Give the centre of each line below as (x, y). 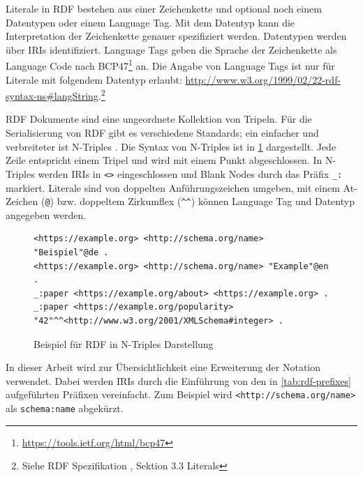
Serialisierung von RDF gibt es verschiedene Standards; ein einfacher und (162, 133)
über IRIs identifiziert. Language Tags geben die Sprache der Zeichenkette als (171, 49)
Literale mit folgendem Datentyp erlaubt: (94, 79)
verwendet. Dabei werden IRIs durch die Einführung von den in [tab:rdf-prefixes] (178, 380)
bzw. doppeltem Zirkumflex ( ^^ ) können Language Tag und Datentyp (206, 201)
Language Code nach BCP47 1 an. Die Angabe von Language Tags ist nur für (170, 65)
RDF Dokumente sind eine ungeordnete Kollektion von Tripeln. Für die (159, 119)
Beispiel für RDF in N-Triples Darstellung (124, 343)
